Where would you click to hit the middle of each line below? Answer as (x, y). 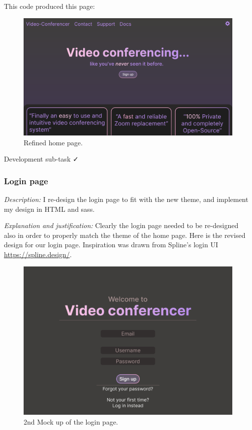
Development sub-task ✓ (41, 159)
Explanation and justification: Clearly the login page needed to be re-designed (121, 225)
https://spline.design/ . (38, 254)
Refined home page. (53, 142)
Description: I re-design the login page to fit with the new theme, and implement (126, 199)
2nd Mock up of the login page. (71, 421)
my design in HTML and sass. (49, 209)
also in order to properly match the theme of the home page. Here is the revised (125, 235)
